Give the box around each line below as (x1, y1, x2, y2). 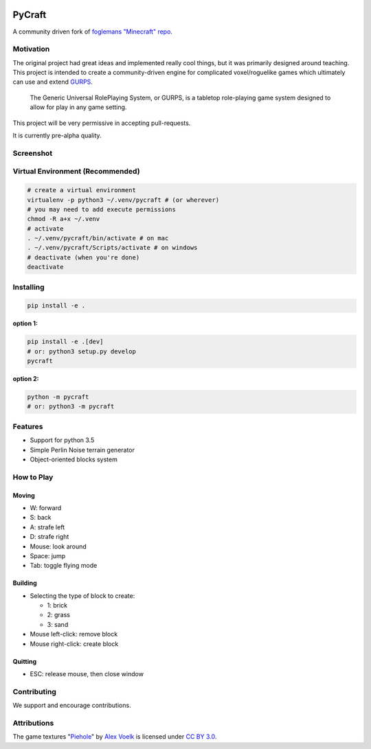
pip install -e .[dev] (27, 338, 104, 346)
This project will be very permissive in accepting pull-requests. (12, 119, 191, 127)
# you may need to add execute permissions (27, 205, 177, 213)
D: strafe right (30, 533, 69, 541)
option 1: (12, 319, 38, 327)
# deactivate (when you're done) (27, 253, 140, 261)
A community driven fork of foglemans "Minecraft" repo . (12, 27, 173, 36)
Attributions (12, 718, 54, 728)
